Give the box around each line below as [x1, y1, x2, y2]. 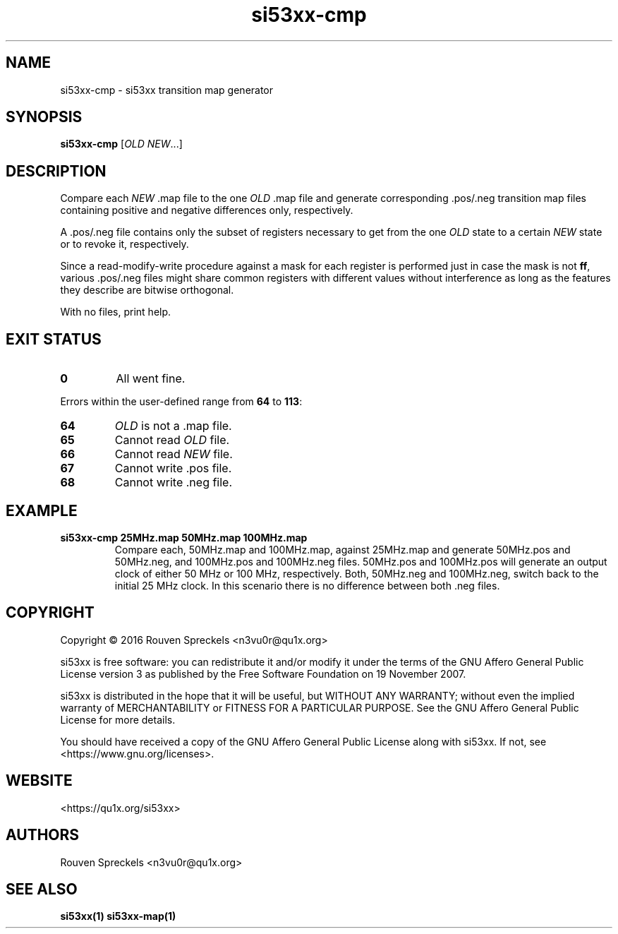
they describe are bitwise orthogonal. [60, 284, 234, 297]
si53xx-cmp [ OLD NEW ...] [60, 138, 183, 150]
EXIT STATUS [6, 330, 102, 348]
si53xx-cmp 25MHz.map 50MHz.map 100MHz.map [60, 531, 308, 544]
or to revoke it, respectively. [60, 238, 189, 251]
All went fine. [116, 371, 186, 386]
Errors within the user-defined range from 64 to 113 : [60, 395, 303, 408]
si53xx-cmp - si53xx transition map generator [60, 83, 274, 96]
